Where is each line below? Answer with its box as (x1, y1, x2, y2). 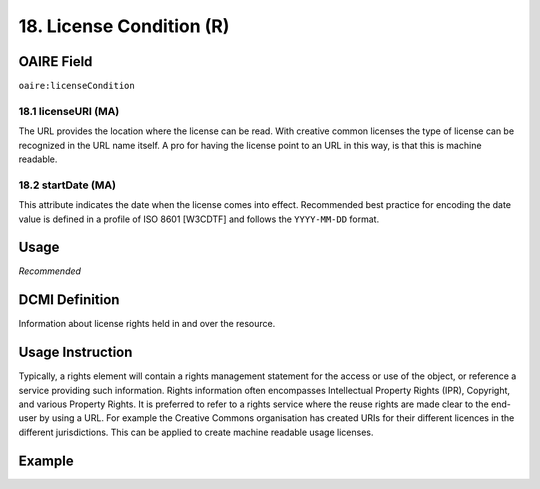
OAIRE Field (18, 53, 93, 70)
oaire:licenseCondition (18, 80, 135, 92)
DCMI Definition (18, 291, 120, 309)
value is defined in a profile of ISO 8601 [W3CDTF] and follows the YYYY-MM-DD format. (18, 213, 380, 225)
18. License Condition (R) (18, 15, 230, 37)
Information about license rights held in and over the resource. (18, 318, 276, 330)
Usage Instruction (18, 344, 133, 361)
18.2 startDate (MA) (18, 178, 117, 192)
